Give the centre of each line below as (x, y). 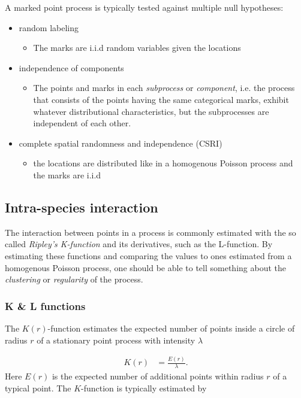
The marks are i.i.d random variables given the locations (137, 48)
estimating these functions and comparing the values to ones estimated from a (148, 255)
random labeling (49, 27)
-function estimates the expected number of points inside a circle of (171, 328)
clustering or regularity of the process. (74, 279)
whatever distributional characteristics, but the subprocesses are (151, 111)
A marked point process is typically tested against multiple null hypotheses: (144, 7)
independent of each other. (82, 123)
